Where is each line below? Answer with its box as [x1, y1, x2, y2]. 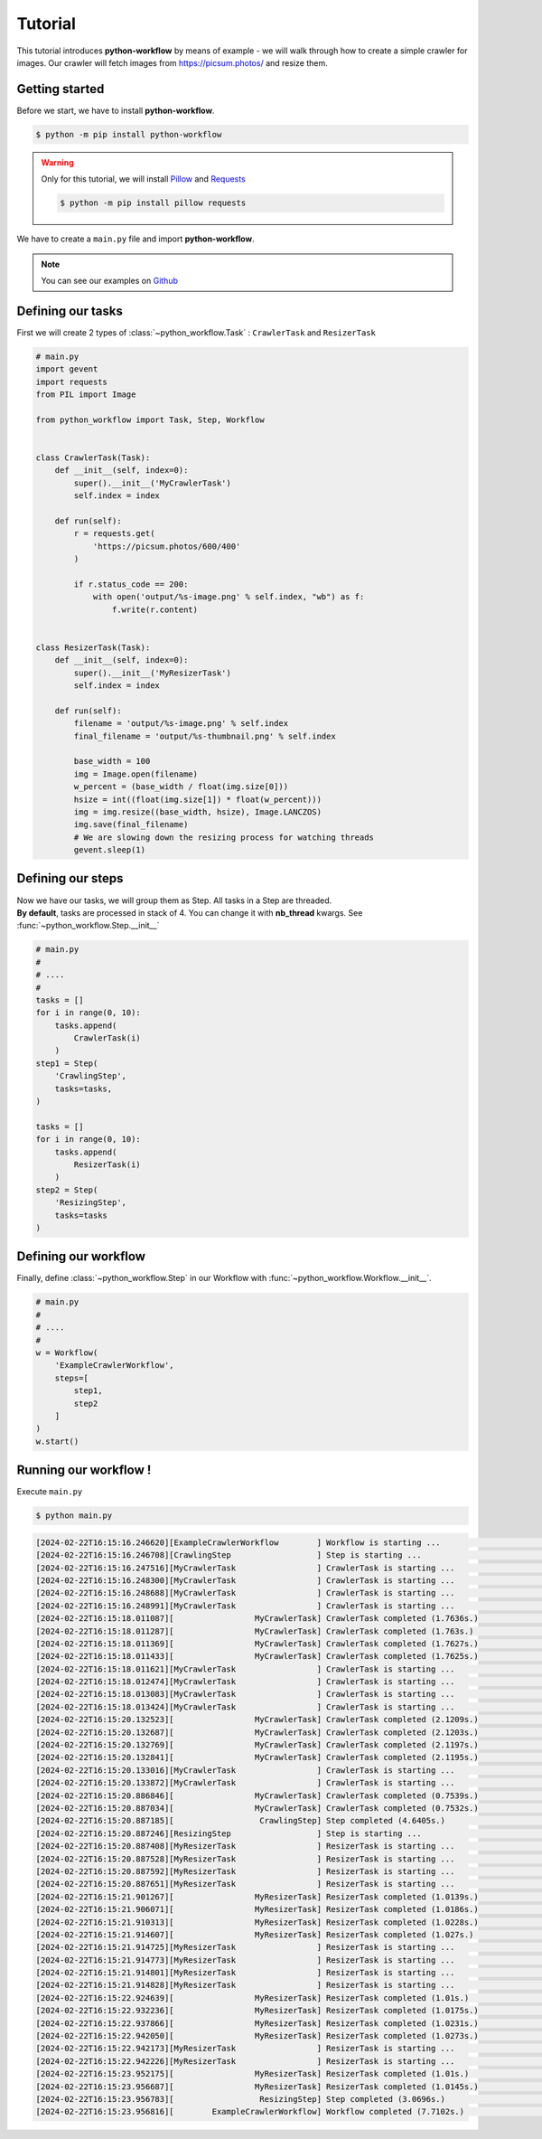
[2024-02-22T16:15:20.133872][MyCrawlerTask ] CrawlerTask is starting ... [35, 1777, 455, 1788]
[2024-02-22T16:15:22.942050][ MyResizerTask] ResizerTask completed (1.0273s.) [35, 2031, 479, 2041]
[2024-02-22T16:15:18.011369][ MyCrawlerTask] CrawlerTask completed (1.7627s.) [35, 1638, 479, 1649]
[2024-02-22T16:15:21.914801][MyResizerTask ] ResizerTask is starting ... [35, 1967, 455, 1978]
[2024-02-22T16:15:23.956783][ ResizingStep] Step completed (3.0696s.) [35, 2094, 446, 2104]
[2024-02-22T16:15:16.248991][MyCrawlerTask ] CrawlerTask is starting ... [35, 1600, 455, 1611]
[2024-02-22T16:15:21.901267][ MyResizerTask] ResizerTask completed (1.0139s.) [35, 1891, 479, 1902]
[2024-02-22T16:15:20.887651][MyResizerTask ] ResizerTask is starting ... [35, 1879, 455, 1889]
